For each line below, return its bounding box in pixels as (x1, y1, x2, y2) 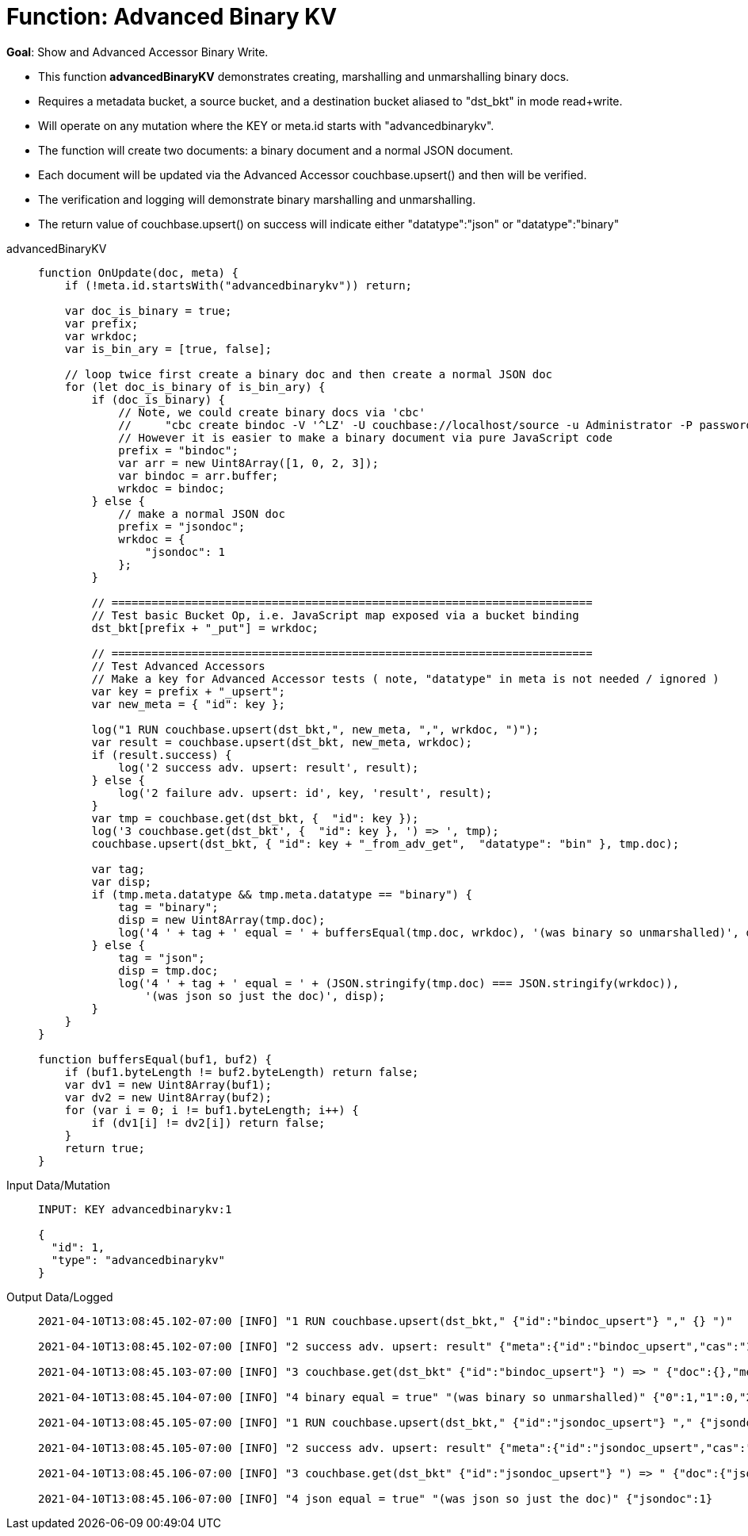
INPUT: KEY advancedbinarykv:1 (38, 1202, 232, 1216)
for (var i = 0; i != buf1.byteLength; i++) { (64, 1103, 359, 1117)
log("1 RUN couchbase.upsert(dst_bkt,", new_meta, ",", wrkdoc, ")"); (91, 722, 540, 736)
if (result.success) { (91, 748, 232, 761)
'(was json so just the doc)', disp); (144, 989, 386, 1002)
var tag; (91, 862, 145, 875)
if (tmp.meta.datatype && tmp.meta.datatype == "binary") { (91, 887, 472, 901)
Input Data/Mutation (6, 1178, 110, 1192)
